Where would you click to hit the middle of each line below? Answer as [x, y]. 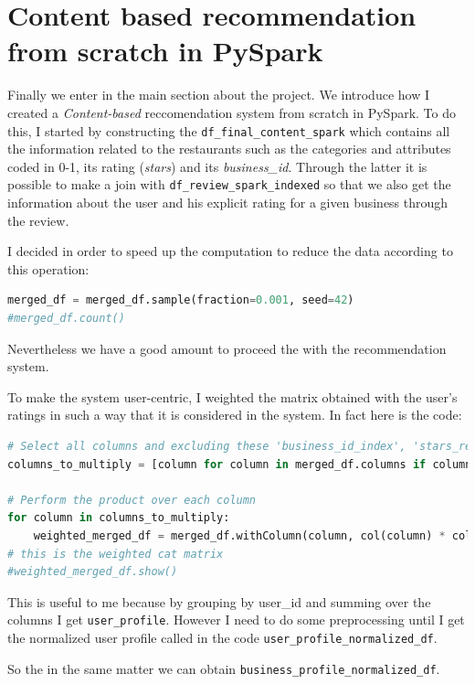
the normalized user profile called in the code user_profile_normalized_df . [222, 637]
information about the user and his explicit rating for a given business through [228, 202]
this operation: [48, 268]
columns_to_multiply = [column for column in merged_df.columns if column [240, 464]
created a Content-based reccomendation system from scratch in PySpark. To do [232, 112]
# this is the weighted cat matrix [116, 554]
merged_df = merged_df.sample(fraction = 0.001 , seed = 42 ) [181, 300]
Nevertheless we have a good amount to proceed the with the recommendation [227, 348]
